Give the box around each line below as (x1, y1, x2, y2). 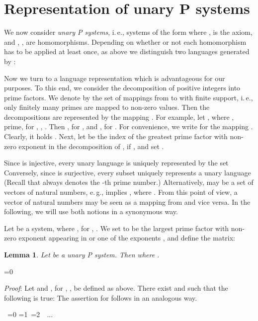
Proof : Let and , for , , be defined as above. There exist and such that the (4, 283, 228, 293)
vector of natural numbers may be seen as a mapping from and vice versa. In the (4, 196, 251, 207)
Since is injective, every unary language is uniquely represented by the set (4, 158, 229, 168)
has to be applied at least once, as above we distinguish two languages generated (4, 46, 250, 57)
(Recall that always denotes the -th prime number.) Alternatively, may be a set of (4, 177, 254, 187)
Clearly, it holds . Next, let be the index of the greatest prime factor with (4, 131, 228, 142)
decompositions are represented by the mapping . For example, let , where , (4, 111, 234, 122)
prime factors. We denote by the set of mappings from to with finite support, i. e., (4, 92, 253, 102)
